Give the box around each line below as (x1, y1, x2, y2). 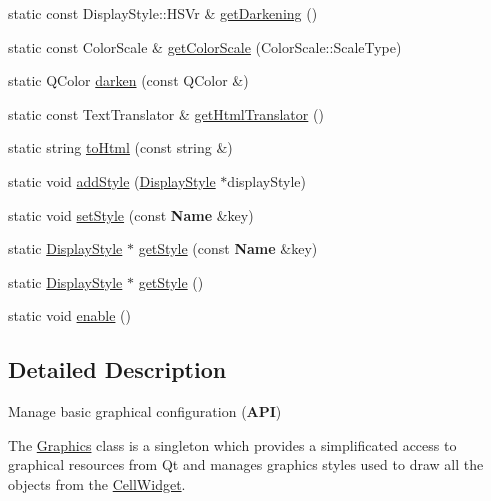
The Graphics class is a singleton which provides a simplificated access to (8, 434, 457, 455)
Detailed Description (8, 354, 227, 385)
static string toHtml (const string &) (8, 137, 233, 158)
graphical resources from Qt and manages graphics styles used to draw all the (8, 454, 484, 475)
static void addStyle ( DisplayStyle (8, 170, 216, 191)
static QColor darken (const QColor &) (8, 70, 249, 91)
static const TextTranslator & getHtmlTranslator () (8, 103, 324, 124)
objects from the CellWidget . (8, 473, 186, 494)
